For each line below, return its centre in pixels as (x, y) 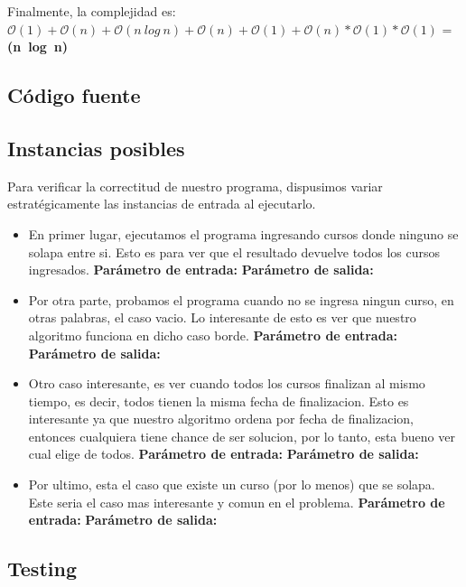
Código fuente (74, 95)
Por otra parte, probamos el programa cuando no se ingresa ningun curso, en (241, 299)
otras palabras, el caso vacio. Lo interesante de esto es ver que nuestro (222, 317)
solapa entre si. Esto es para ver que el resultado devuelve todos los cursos (234, 252)
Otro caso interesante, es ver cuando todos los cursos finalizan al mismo (227, 383)
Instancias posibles (96, 148)
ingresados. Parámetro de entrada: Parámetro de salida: (201, 270)
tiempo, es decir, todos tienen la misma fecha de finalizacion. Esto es (219, 401)
